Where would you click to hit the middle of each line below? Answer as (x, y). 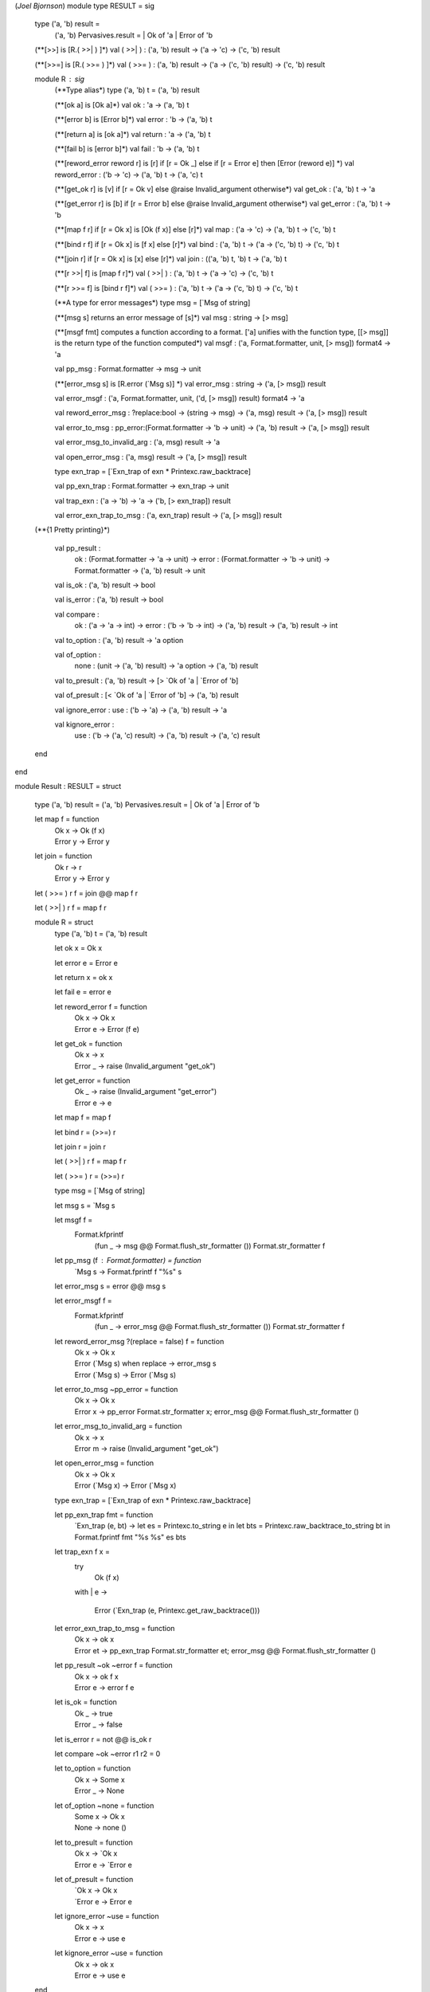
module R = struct (64, 922)
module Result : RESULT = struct (68, 786)
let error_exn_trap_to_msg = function (115, 1629)
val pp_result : (78, 548)
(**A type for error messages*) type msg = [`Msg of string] (152, 303)
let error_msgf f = (84, 1301)
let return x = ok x (84, 977)
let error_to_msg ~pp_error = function (116, 1390)
